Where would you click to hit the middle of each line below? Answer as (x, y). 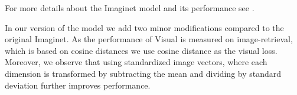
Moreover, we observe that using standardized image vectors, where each (136, 62)
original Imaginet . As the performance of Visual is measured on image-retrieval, (149, 39)
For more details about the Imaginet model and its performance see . (130, 8)
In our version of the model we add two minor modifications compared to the (144, 27)
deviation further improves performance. (78, 85)
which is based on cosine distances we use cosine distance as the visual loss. (141, 50)
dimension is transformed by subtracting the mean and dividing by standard (143, 73)
